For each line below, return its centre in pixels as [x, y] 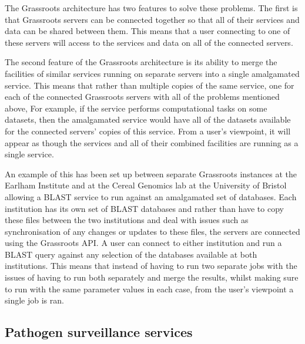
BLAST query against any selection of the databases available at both [131, 254]
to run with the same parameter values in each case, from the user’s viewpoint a [149, 289]
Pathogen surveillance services [99, 332]
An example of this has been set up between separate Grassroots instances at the [151, 173]
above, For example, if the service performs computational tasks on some [136, 108]
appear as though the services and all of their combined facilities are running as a [152, 142]
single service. [29, 154]
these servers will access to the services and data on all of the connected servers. [149, 42]
